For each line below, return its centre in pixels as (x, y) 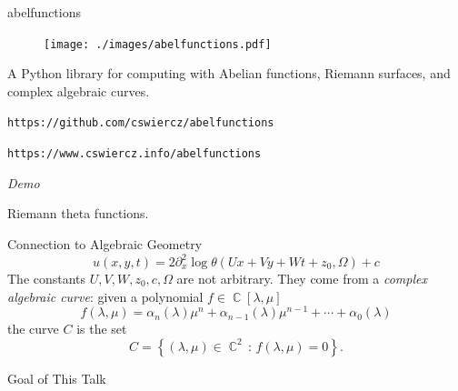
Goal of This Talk (57, 378)
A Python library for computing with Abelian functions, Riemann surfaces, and (229, 73)
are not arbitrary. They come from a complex (302, 279)
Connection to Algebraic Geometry (105, 243)
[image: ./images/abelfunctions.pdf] (158, 44)
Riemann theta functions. (78, 213)
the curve (33, 329)
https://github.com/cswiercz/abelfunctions (141, 123)
